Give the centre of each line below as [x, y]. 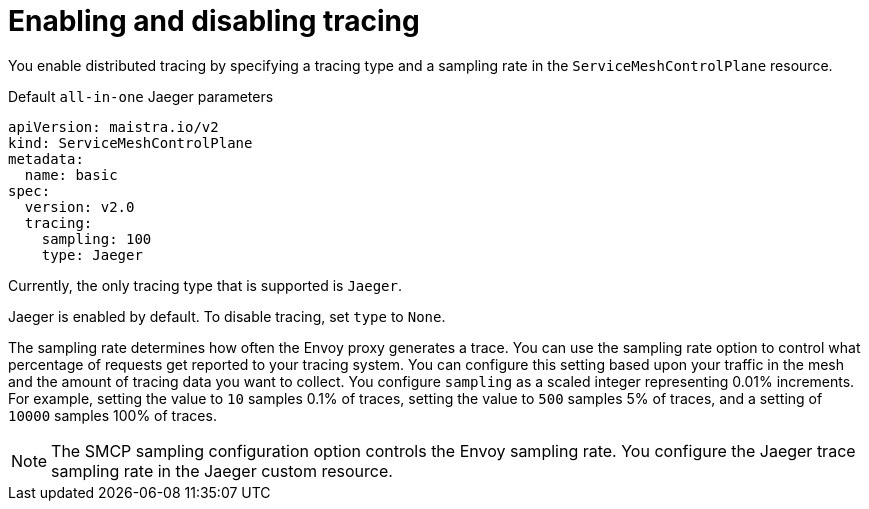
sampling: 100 [96, 238]
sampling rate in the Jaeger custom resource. [222, 470]
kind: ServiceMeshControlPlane [130, 142]
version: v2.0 [79, 206]
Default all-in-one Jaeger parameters [141, 96]
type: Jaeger [92, 254]
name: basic [71, 174]
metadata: [46, 158]
